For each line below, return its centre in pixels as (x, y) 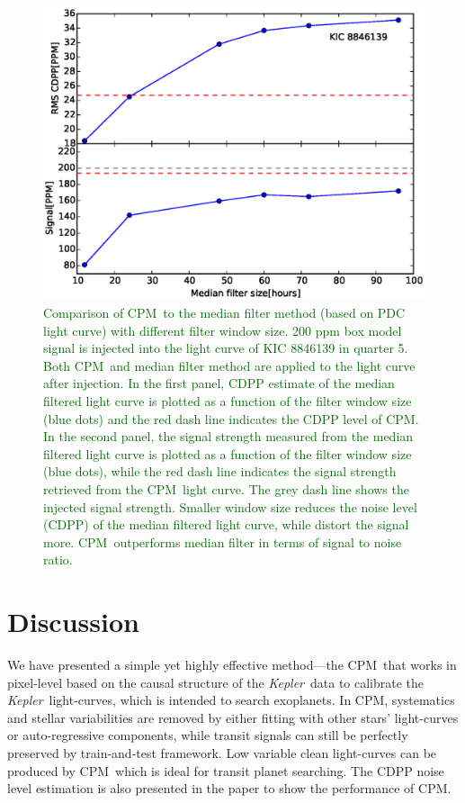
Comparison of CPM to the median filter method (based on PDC (224, 313)
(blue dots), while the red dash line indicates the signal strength (220, 471)
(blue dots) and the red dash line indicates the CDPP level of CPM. (231, 418)
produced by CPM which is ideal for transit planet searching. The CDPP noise (226, 770)
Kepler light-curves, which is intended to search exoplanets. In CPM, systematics (231, 700)
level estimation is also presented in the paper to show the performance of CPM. (229, 788)
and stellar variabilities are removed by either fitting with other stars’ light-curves (233, 717)
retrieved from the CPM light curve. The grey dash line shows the (226, 488)
